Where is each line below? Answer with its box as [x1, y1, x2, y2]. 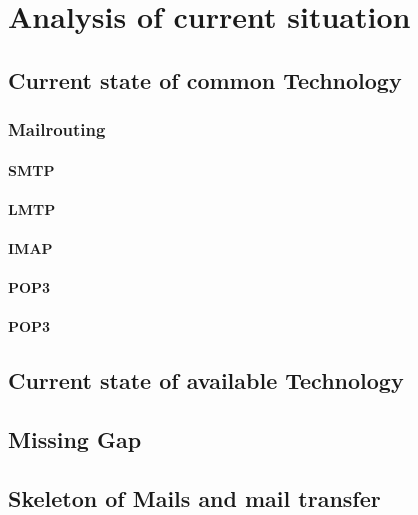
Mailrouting [8, 117, 106, 142]
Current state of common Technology [8, 64, 402, 95]
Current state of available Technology [8, 365, 404, 396]
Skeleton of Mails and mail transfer [8, 482, 381, 513]
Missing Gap [8, 424, 142, 455]
